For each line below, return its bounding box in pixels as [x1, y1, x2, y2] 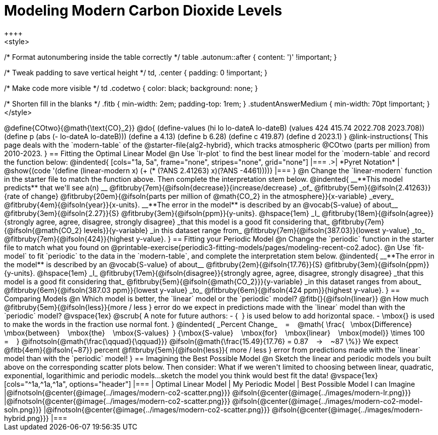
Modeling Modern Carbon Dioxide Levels [4, 2, 282, 19]
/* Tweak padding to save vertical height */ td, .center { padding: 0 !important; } [4, 68, 268, 77]
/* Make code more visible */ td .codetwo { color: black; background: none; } [4, 83, 258, 92]
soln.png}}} [4, 405, 42, 414]
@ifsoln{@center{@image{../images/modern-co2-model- [232, 396, 423, 405]
